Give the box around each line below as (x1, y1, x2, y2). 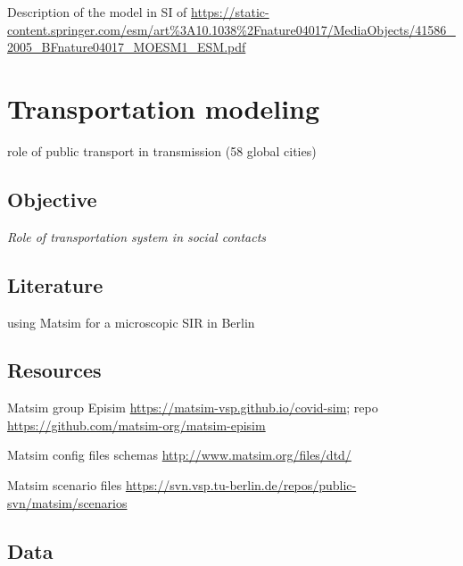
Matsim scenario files (7, 476, 122, 495)
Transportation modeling (7, 89, 320, 126)
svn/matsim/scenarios (7, 493, 128, 512)
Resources (7, 356, 102, 384)
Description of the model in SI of (7, 3, 187, 21)
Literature (7, 271, 103, 298)
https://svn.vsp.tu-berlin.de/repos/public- (125, 476, 357, 495)
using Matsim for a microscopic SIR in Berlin (7, 312, 255, 331)
